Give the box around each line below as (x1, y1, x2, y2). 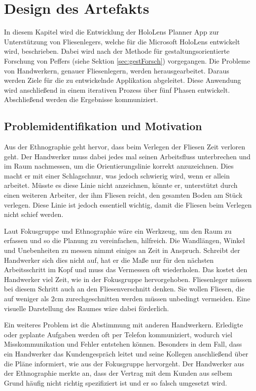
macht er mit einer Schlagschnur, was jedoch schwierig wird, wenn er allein (4, 170, 230, 180)
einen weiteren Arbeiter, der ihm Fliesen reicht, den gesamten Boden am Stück (4, 190, 243, 200)
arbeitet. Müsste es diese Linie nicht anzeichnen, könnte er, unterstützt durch (4, 180, 238, 190)
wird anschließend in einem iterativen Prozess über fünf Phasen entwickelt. (4, 84, 230, 95)
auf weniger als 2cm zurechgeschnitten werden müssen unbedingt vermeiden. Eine (4, 293, 251, 303)
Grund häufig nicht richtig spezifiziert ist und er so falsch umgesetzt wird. (4, 377, 227, 388)
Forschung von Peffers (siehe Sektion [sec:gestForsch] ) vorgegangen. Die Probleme (4, 55, 251, 66)
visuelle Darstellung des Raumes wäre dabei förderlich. (4, 303, 169, 313)
